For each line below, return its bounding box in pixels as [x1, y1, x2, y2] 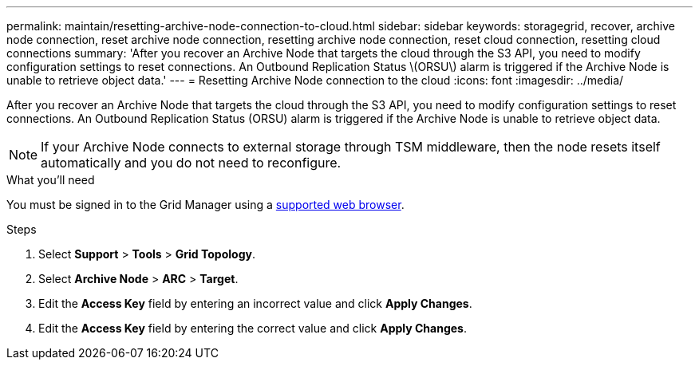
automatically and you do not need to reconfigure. [41, 155, 342, 171]
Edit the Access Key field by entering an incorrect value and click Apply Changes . [38, 297, 472, 310]
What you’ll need [6, 173, 95, 187]
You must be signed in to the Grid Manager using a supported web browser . [6, 198, 405, 211]
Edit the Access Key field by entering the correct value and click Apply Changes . [38, 321, 467, 335]
